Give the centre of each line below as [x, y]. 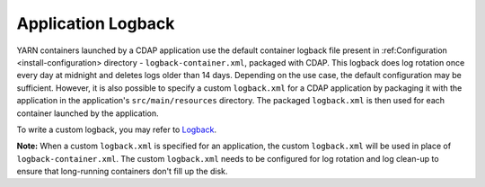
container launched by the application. [88, 113]
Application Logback [96, 23]
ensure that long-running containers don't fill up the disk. [122, 172]
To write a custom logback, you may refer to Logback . [117, 129]
